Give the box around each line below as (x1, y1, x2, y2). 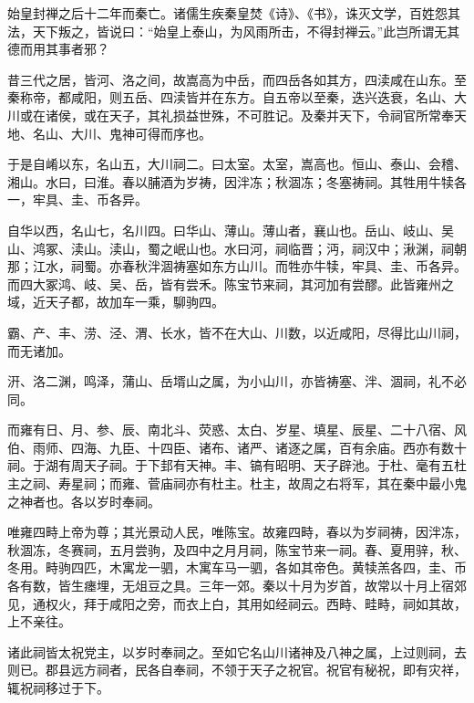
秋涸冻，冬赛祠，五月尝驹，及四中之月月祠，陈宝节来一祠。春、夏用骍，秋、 (7, 540, 467, 559)
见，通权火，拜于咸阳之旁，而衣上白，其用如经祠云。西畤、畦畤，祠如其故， (7, 593, 467, 613)
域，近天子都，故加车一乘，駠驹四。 (7, 292, 224, 311)
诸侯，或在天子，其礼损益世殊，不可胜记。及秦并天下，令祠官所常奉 (45, 105, 454, 124)
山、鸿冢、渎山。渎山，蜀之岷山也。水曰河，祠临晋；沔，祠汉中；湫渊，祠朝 (7, 238, 467, 257)
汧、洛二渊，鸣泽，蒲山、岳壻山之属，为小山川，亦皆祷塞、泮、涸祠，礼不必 (7, 372, 467, 391)
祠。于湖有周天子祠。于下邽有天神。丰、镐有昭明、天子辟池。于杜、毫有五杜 (7, 456, 467, 475)
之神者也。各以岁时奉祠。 (7, 491, 160, 510)
